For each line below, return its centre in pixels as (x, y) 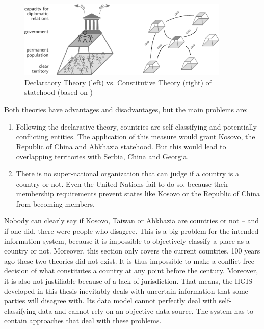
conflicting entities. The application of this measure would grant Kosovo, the (136, 136)
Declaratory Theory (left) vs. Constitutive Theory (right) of (118, 82)
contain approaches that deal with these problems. (83, 321)
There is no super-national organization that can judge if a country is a (127, 173)
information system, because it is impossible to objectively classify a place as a (127, 241)
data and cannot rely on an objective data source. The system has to (146, 310)
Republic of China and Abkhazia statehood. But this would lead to (121, 146)
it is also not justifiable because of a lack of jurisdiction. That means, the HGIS (128, 280)
